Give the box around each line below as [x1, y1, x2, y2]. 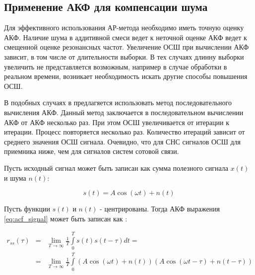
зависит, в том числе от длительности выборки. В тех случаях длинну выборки [4, 51, 244, 62]
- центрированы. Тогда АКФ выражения [100, 204, 220, 214]
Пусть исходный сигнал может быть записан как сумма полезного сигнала [4, 162, 229, 173]
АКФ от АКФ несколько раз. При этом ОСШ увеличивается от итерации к [4, 117, 229, 127]
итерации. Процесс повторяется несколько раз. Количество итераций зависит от [4, 127, 245, 137]
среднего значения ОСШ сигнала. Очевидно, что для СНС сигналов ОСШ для [4, 136, 241, 146]
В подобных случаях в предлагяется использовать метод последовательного [4, 97, 232, 108]
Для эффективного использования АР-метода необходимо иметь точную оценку [4, 22, 244, 33]
